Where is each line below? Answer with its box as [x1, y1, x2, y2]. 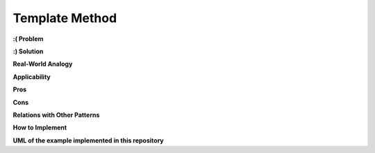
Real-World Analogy [12, 60, 73, 69]
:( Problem [12, 35, 44, 43]
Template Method [12, 10, 117, 26]
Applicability [12, 73, 51, 81]
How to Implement [12, 123, 67, 132]
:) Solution [12, 47, 44, 55]
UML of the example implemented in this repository [12, 136, 165, 145]
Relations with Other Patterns [12, 111, 100, 119]
